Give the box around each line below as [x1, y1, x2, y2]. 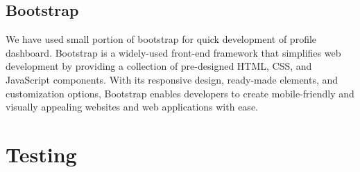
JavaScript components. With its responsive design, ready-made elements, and [6, 72, 338, 86]
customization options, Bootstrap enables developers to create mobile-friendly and [6, 86, 354, 100]
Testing [6, 140, 77, 168]
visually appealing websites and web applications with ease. [6, 99, 258, 114]
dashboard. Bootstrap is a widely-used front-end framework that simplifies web [6, 45, 341, 59]
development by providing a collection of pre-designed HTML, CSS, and [6, 59, 312, 73]
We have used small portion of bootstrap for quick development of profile [6, 32, 317, 46]
